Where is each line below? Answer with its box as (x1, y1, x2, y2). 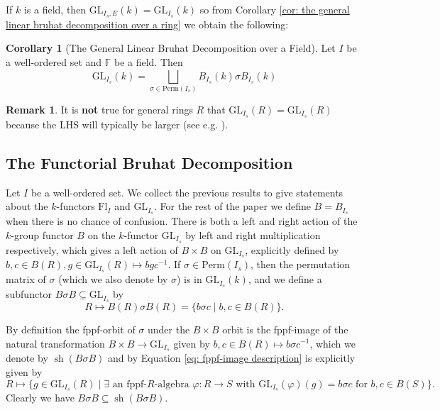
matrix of (6, 272, 46, 287)
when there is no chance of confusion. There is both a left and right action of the (6, 214, 358, 228)
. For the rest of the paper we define (154, 199, 311, 214)
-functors (56, 199, 95, 214)
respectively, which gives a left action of (6, 242, 178, 257)
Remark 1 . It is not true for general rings (6, 101, 193, 116)
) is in (176, 272, 202, 287)
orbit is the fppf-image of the (222, 321, 348, 336)
